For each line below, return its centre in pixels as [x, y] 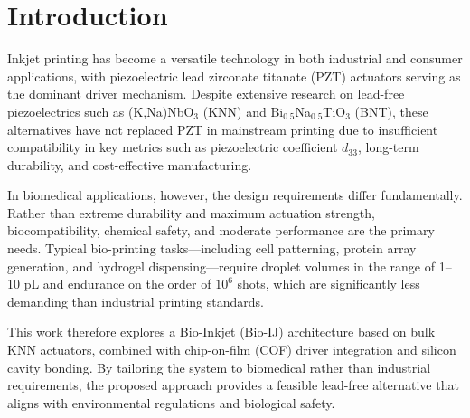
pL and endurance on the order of [117, 284]
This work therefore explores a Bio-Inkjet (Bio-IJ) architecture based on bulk [221, 332]
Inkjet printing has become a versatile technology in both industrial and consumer [235, 58]
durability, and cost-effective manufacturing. [130, 164]
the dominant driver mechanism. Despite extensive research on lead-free [206, 94]
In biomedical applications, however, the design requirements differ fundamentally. [235, 195]
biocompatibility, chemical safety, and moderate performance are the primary [221, 230]
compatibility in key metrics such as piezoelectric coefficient [173, 147]
